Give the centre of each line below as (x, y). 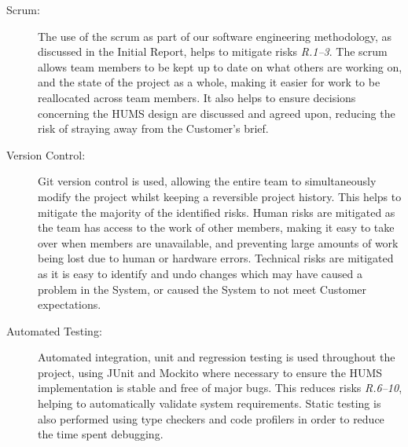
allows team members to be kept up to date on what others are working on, (220, 66)
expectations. (70, 304)
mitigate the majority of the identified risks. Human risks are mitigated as (217, 212)
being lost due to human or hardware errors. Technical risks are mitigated (216, 258)
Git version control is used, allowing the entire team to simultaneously (207, 181)
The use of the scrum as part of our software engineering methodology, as (215, 36)
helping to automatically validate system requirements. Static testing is (210, 403)
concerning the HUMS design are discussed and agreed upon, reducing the (217, 113)
